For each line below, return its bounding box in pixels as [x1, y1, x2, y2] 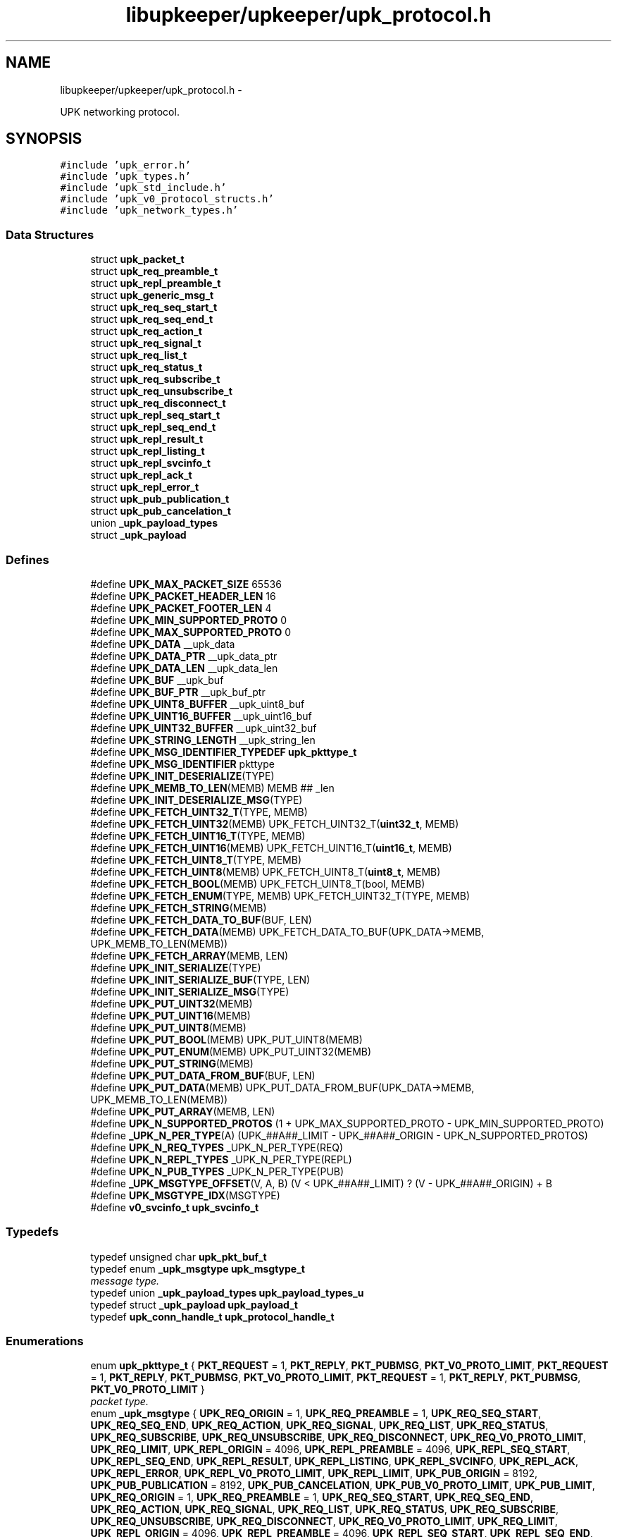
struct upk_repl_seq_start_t [90, 409, 220, 422]
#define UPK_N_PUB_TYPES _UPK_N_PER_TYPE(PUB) [90, 1165, 344, 1177]
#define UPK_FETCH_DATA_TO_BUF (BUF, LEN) [90, 913, 312, 926]
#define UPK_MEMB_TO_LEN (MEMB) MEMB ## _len [90, 781, 335, 794]
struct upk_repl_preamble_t [90, 277, 221, 290]
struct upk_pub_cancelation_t [90, 505, 231, 518]
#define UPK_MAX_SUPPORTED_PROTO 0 [90, 625, 292, 638]
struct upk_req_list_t [90, 349, 187, 362]
